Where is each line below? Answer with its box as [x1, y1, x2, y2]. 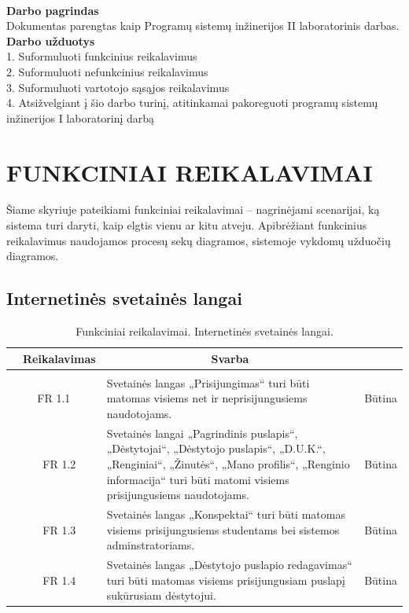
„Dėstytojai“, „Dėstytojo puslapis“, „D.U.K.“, [106, 440, 326, 457]
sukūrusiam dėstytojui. [106, 587, 216, 604]
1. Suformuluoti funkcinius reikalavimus [6, 48, 197, 64]
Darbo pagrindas [6, 2, 99, 18]
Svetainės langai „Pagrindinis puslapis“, [106, 424, 298, 441]
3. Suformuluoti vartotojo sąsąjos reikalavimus [6, 79, 230, 95]
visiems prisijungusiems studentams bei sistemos [106, 521, 340, 538]
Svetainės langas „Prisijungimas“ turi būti [106, 374, 310, 391]
